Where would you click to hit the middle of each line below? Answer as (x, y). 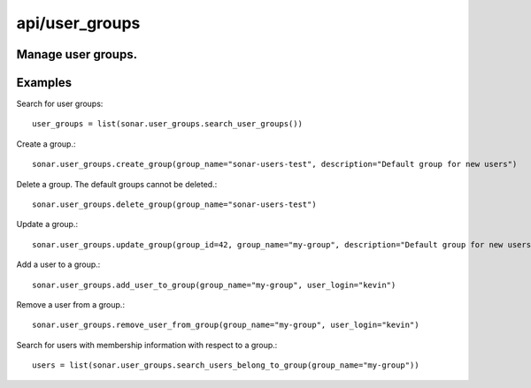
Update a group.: (47, 224)
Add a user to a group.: (58, 264)
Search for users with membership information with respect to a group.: (147, 345)
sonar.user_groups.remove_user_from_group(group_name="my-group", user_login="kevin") (226, 325)
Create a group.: (46, 144)
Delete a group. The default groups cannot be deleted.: (117, 184)
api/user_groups (78, 23)
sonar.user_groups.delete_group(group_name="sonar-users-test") (175, 205)
